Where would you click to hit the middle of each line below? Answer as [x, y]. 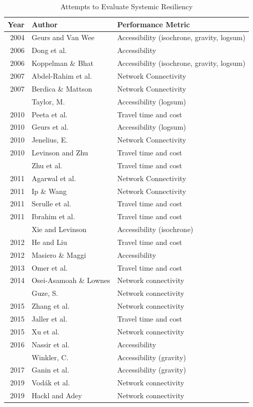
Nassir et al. [51, 344]
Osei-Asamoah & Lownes [71, 280]
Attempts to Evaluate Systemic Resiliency [126, 6]
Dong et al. [49, 50]
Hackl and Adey [57, 395]
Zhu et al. [47, 165]
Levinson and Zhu [60, 153]
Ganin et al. [50, 370]
